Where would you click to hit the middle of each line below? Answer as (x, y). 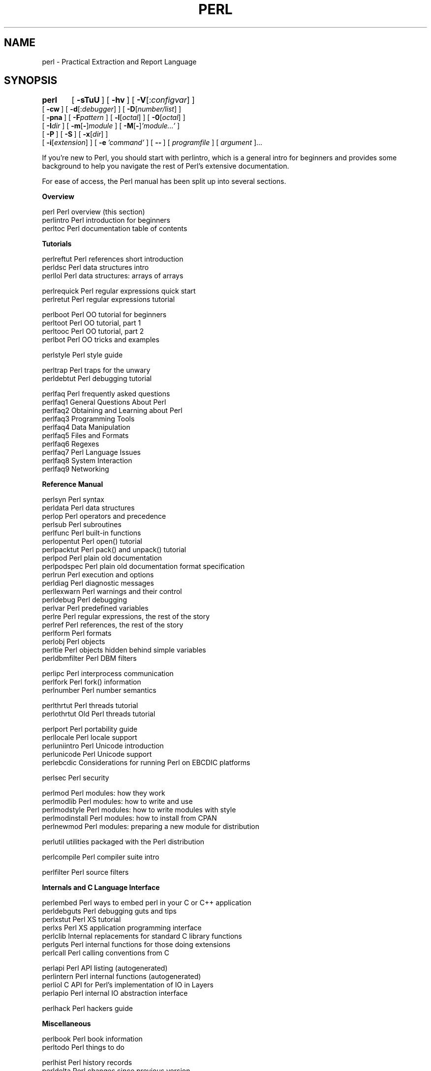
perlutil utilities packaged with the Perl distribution (123, 842)
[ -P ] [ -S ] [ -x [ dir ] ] (75, 134)
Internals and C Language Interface (101, 888)
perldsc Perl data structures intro (95, 268)
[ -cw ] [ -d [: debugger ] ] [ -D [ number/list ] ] (112, 109)
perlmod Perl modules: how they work (104, 793)
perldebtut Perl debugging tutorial (97, 379)
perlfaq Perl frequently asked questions (106, 394)
